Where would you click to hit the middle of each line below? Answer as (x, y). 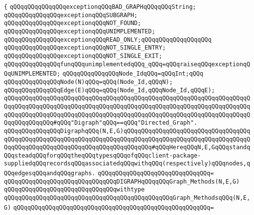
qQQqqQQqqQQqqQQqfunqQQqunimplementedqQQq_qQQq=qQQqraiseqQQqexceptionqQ (127, 64)
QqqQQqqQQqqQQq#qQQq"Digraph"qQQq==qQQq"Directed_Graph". (101, 123)
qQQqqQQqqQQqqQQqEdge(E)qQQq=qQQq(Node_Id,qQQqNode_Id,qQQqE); (110, 90)
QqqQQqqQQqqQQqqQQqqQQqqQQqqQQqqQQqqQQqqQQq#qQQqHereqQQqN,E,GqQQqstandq (127, 148)
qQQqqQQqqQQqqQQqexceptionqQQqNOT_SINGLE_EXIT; (83, 56)
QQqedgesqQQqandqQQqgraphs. (50, 174)
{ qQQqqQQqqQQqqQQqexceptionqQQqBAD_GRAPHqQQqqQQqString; (100, 7)
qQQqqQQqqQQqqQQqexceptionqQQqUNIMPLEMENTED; (80, 31)
